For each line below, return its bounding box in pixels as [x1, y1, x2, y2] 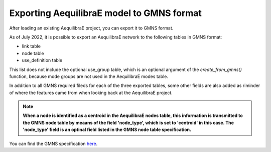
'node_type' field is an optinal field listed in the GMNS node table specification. [23, 126, 192, 132]
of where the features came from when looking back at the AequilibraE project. [9, 89, 173, 95]
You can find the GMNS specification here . [9, 140, 98, 146]
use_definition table [22, 57, 63, 63]
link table [22, 43, 41, 49]
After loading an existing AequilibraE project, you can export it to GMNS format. [9, 25, 174, 31]
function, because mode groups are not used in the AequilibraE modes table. [9, 73, 168, 79]
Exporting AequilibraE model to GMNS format [9, 7, 202, 18]
